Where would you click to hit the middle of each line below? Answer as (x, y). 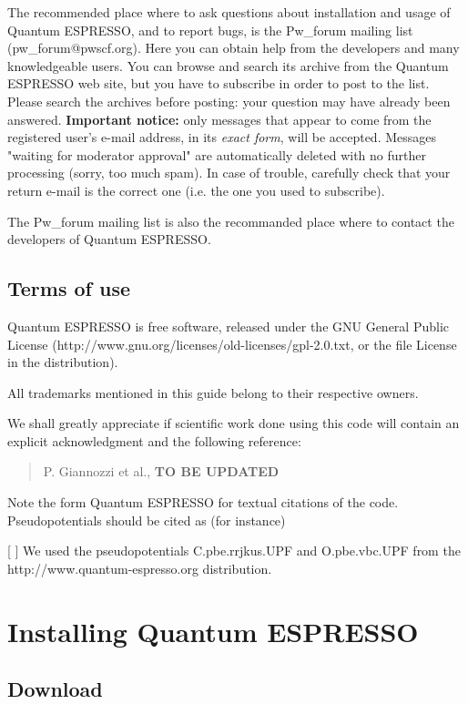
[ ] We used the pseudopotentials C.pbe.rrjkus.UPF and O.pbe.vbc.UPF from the (234, 551)
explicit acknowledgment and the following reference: (154, 440)
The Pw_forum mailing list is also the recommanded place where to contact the (231, 221)
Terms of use (69, 288)
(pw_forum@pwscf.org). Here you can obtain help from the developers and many (234, 48)
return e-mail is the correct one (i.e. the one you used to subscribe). (196, 190)
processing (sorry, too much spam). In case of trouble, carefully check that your (229, 173)
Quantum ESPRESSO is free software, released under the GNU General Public (229, 326)
